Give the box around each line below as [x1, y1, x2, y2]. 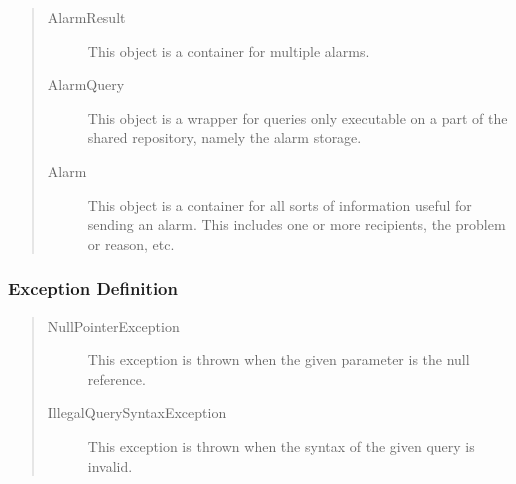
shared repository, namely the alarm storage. [87, 127, 362, 148]
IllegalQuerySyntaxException [47, 402, 227, 423]
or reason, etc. [87, 233, 175, 254]
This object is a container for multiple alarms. [87, 40, 370, 61]
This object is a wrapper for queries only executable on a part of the [87, 107, 508, 128]
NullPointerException [47, 315, 180, 336]
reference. [87, 368, 146, 389]
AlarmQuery [47, 74, 125, 95]
